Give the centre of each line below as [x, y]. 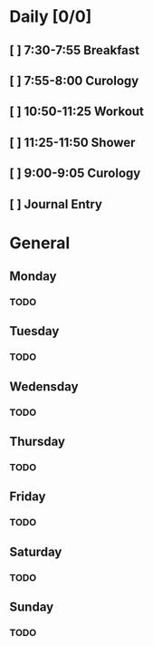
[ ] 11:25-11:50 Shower [72, 142]
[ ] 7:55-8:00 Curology [74, 80]
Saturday [36, 551]
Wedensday [44, 386]
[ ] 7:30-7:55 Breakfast [75, 50]
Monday [33, 277]
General [40, 243]
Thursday [38, 442]
